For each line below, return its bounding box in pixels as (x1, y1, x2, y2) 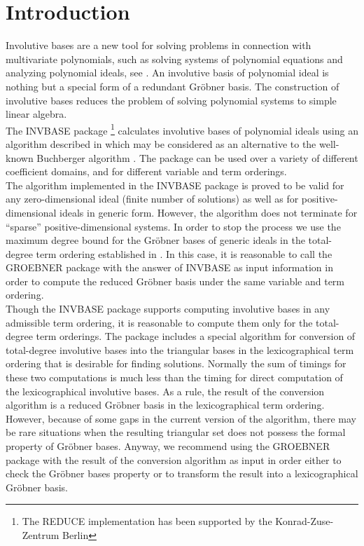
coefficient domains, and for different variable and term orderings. (6, 164, 287, 179)
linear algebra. (6, 107, 67, 121)
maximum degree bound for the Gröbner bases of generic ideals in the (6, 233, 305, 247)
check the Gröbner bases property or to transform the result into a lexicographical (6, 466, 358, 481)
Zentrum (22, 527, 59, 542)
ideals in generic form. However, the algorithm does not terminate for (59, 205, 358, 219)
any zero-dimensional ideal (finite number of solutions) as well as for (6, 191, 299, 206)
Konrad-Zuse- (275, 514, 334, 528)
